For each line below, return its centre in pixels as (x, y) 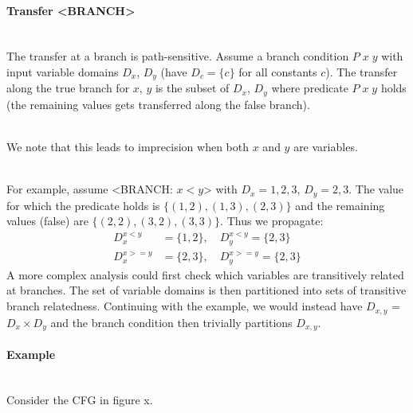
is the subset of (192, 88)
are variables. (326, 147)
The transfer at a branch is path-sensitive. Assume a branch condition (178, 56)
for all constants (278, 71)
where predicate (310, 88)
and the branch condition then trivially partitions (171, 322)
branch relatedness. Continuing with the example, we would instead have (185, 306)
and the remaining (340, 205)
